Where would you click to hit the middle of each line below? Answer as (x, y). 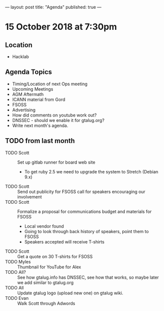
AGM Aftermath (28, 94)
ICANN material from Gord (39, 99)
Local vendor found (44, 226)
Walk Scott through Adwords (46, 303)
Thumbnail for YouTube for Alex (49, 267)
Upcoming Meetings (33, 89)
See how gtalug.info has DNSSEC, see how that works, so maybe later (88, 277)
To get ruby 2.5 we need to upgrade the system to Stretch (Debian (91, 171)
